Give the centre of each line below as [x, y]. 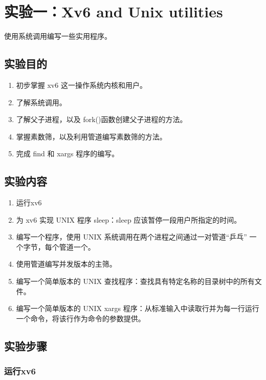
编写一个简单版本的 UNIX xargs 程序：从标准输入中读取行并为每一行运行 [138, 308]
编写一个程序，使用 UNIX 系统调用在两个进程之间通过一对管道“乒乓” [131, 237]
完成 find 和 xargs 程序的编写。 [68, 153]
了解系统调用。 [41, 102]
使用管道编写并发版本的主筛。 [66, 264]
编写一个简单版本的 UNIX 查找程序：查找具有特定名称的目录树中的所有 [135, 281]
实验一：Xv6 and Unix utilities [114, 11]
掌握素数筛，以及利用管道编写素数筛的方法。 [91, 136]
